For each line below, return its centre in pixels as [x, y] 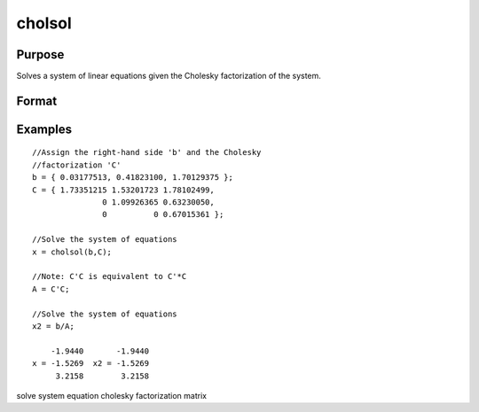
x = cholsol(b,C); [72, 252]
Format [37, 101]
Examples [44, 129]
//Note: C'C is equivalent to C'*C [110, 276]
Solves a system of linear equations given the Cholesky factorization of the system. [169, 76]
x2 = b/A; [53, 326]
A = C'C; [51, 289]
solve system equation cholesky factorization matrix [112, 395]
